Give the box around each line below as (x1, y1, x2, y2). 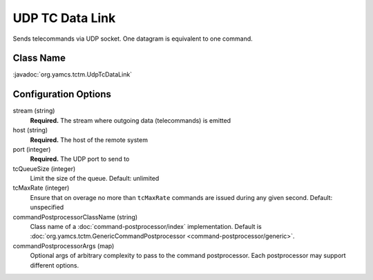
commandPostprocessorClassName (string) (12, 212, 138, 221)
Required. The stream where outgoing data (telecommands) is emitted (30, 116, 231, 124)
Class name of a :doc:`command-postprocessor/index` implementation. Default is (30, 223, 262, 231)
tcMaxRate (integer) (12, 183, 70, 192)
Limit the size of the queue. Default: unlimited (30, 174, 160, 183)
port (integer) (12, 145, 51, 153)
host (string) (12, 126, 48, 134)
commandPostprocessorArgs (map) (12, 241, 115, 250)
